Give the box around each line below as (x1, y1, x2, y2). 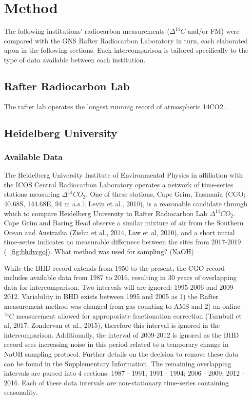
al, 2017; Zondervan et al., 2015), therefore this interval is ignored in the (4, 320, 220, 330)
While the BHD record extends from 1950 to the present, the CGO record (4, 262, 225, 273)
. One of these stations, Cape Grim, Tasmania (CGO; (85, 189, 246, 199)
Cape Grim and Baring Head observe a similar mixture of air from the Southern (4, 218, 244, 228)
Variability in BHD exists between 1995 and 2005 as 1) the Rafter (21, 291, 219, 301)
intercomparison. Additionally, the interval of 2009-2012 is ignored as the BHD (4, 329, 239, 340)
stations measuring (4, 189, 60, 199)
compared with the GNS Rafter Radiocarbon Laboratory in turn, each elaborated (4, 35, 248, 45)
